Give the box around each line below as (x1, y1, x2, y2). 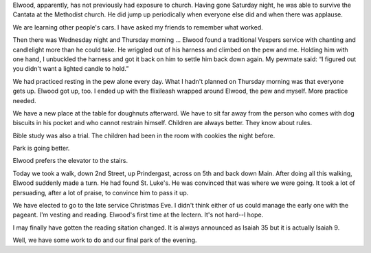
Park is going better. (12, 144, 70, 153)
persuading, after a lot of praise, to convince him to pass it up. (12, 188, 189, 197)
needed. (12, 96, 36, 104)
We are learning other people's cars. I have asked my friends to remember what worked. (12, 23, 264, 31)
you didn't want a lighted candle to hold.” (12, 65, 129, 73)
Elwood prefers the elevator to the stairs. (12, 157, 128, 165)
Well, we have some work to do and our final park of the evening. (12, 236, 197, 244)
